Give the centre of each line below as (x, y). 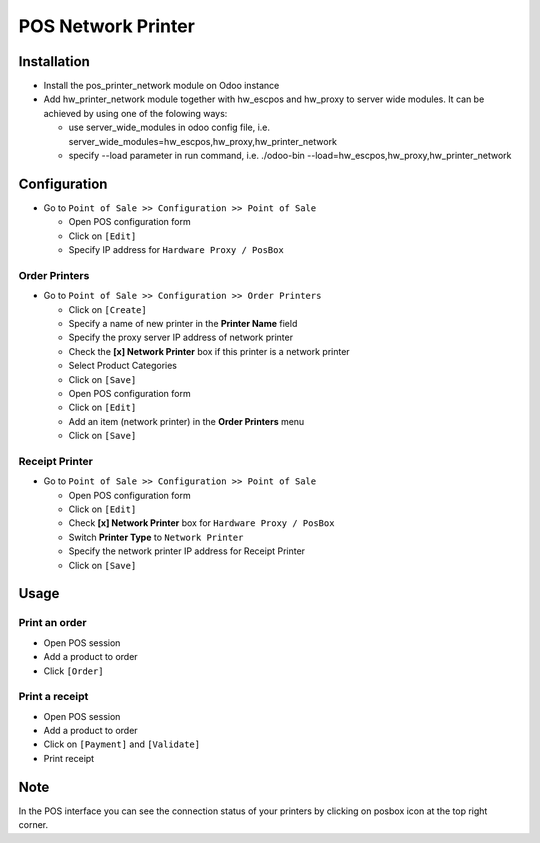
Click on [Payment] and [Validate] (121, 744)
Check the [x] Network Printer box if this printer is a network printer (209, 351)
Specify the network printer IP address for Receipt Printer (186, 551)
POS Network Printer (106, 26)
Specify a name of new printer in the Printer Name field (183, 324)
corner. (33, 825)
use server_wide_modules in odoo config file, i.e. (169, 127)
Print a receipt (53, 697)
